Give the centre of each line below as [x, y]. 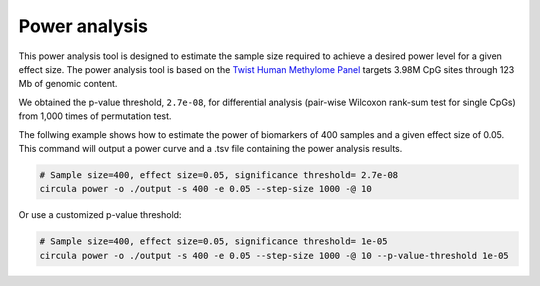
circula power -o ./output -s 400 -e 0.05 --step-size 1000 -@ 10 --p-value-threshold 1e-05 [274, 255]
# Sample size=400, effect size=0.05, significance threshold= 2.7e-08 [219, 174]
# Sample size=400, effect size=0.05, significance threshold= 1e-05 [213, 241]
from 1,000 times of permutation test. [95, 116]
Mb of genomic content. [68, 84]
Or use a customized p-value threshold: [100, 215]
